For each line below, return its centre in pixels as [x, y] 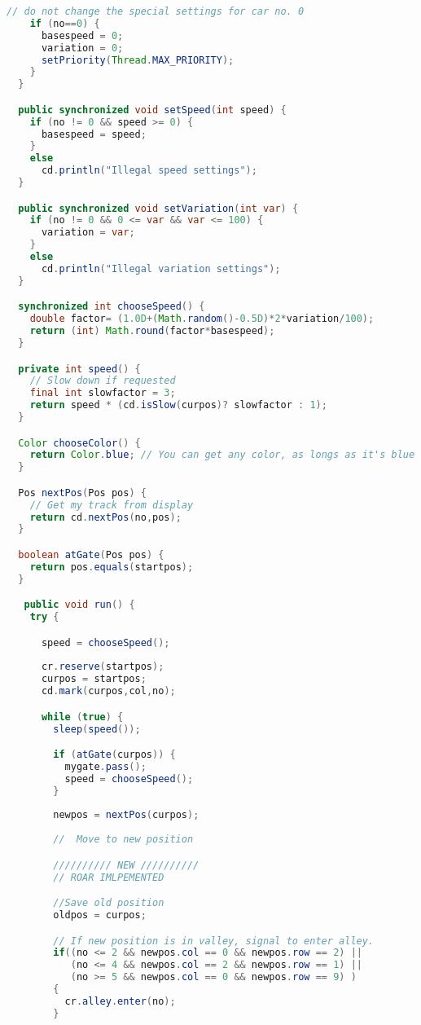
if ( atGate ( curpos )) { [114, 755]
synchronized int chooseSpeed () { [112, 307]
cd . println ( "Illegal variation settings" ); [161, 268]
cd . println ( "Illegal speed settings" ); [149, 171]
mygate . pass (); [105, 766]
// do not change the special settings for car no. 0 [156, 11]
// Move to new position [123, 840]
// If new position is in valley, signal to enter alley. [214, 941]
